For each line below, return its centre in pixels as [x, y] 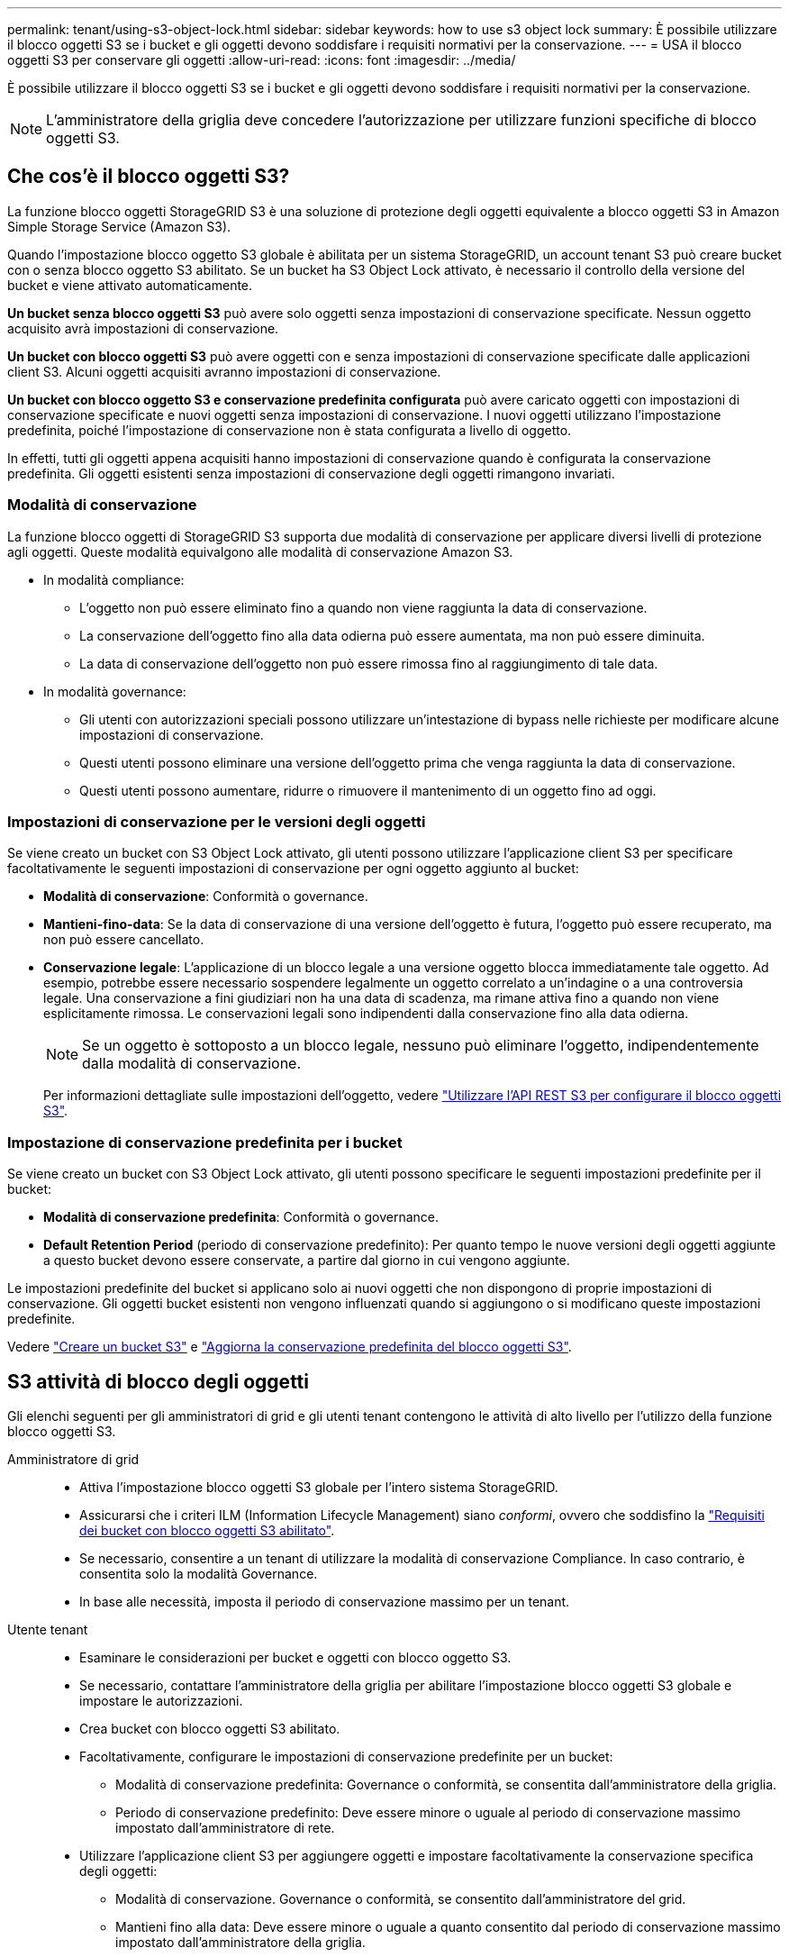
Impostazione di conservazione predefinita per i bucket [205, 1142]
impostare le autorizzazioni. [161, 1700]
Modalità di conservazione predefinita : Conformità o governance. [241, 1217]
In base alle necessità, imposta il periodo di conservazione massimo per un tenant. [325, 1601]
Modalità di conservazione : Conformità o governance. [206, 897]
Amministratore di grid [73, 1459]
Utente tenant [48, 1629]
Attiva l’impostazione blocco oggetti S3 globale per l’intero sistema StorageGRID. [319, 1487]
